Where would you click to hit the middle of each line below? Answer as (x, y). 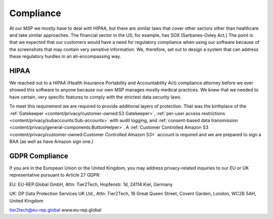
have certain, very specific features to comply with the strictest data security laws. (96, 97)
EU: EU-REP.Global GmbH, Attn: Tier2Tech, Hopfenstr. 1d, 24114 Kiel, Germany (91, 184)
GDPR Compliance (39, 156)
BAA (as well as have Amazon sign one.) (51, 142)
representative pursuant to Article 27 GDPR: (55, 175)
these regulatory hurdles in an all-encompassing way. (65, 57)
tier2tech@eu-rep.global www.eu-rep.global (55, 210)
